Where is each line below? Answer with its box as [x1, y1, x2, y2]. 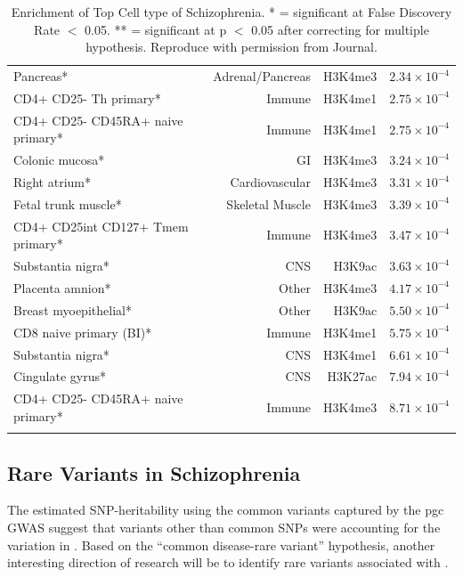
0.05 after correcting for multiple [251, 20, 429, 38]
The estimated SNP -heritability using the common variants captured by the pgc [7, 500, 444, 519]
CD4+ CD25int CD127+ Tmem [13, 216, 189, 235]
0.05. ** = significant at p [85, 20, 227, 38]
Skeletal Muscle [226, 194, 311, 213]
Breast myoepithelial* [13, 300, 132, 319]
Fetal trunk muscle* [13, 194, 122, 213]
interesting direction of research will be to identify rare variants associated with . [7, 553, 449, 572]
